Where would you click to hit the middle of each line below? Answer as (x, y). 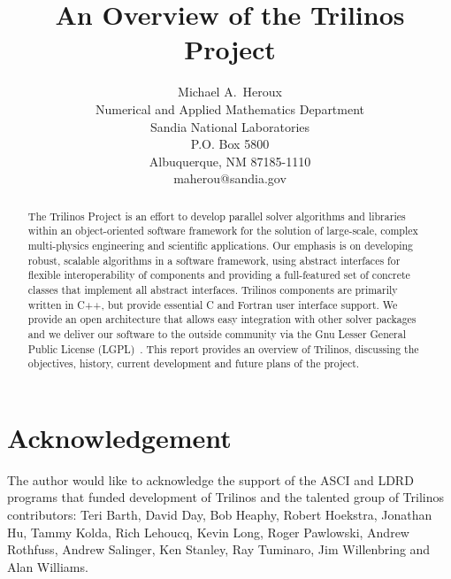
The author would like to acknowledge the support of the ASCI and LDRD (210, 479)
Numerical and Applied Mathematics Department (230, 108)
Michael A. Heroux (230, 92)
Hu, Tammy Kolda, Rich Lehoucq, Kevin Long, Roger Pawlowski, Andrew (208, 532)
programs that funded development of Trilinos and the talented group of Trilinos (225, 497)
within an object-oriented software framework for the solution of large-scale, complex (223, 231)
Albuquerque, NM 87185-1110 (230, 161)
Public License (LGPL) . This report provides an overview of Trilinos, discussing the (223, 348)
